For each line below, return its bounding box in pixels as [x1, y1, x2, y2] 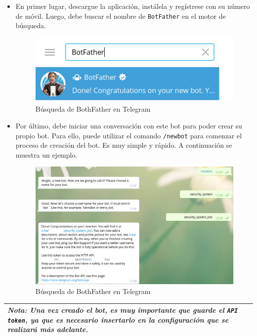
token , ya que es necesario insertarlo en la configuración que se [7, 314, 229, 325]
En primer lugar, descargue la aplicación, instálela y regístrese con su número [15, 1, 250, 11]
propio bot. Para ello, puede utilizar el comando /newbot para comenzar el [15, 130, 242, 140]
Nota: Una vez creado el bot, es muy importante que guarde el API [7, 305, 238, 315]
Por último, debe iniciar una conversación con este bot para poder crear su [15, 121, 242, 131]
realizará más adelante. [7, 324, 88, 335]
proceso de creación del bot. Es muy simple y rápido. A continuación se [15, 140, 232, 150]
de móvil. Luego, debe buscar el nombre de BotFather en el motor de [15, 10, 226, 21]
